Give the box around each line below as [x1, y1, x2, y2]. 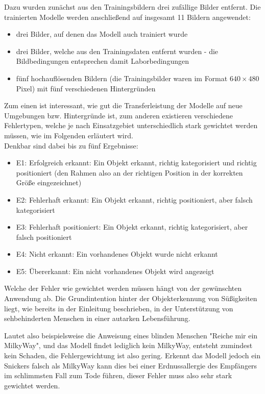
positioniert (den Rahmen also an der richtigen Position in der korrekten [16, 167, 243, 178]
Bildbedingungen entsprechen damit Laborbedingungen [16, 56, 189, 66]
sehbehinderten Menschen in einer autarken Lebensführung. [4, 313, 190, 324]
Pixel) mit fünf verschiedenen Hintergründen [16, 83, 156, 93]
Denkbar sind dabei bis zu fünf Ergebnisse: [4, 140, 138, 151]
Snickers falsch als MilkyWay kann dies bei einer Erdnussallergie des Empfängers [4, 360, 257, 371]
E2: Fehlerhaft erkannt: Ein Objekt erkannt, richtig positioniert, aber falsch [16, 194, 253, 205]
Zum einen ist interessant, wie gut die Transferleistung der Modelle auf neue [4, 100, 243, 111]
